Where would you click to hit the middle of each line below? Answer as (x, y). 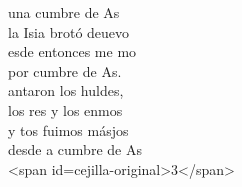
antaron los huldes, (66, 90)
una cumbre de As (64, 12)
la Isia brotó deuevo (69, 31)
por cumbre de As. (65, 70)
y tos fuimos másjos (68, 129)
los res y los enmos (65, 109)
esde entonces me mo (72, 51)
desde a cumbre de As (75, 149)
